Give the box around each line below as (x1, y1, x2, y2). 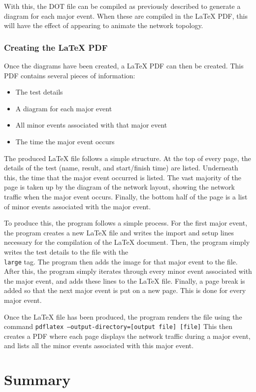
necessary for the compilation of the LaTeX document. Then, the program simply (4, 237, 250, 247)
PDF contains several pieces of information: (4, 70, 135, 80)
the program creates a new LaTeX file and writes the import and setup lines (4, 227, 234, 237)
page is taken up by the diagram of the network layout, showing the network (4, 182, 235, 192)
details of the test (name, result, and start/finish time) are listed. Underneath (4, 163, 238, 173)
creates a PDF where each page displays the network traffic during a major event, (4, 330, 251, 341)
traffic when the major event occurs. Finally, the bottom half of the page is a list (4, 191, 248, 201)
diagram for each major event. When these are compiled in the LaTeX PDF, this (4, 10, 248, 21)
